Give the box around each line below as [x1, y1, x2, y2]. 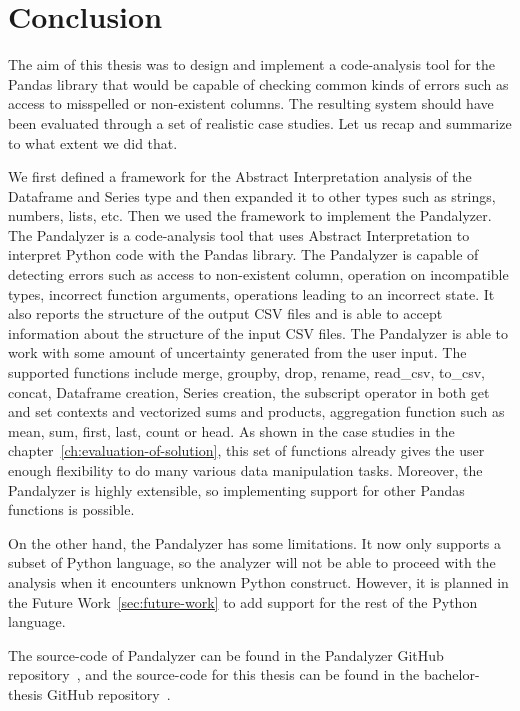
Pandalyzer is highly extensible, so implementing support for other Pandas [8, 479, 465, 500]
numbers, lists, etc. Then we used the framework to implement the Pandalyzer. [8, 205, 492, 226]
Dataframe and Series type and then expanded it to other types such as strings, [8, 185, 496, 206]
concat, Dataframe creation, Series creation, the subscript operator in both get [8, 381, 490, 402]
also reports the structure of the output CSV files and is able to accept [8, 303, 443, 324]
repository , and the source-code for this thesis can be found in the [8, 664, 420, 685]
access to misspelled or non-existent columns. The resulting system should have [8, 93, 494, 114]
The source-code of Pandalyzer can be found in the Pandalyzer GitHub [8, 644, 444, 665]
